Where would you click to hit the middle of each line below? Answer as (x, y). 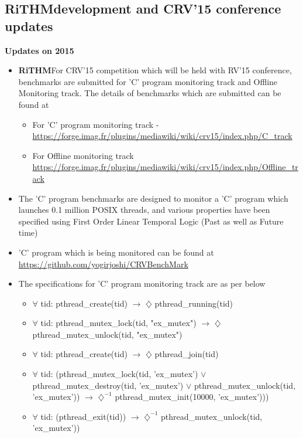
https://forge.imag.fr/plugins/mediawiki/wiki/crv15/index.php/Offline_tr (165, 167)
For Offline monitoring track (83, 155)
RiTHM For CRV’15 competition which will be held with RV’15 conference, (155, 70)
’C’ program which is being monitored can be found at (116, 252)
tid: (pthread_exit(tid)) (83, 416)
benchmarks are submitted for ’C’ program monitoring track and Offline (148, 81)
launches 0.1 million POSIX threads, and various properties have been (144, 210)
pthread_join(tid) (187, 354)
